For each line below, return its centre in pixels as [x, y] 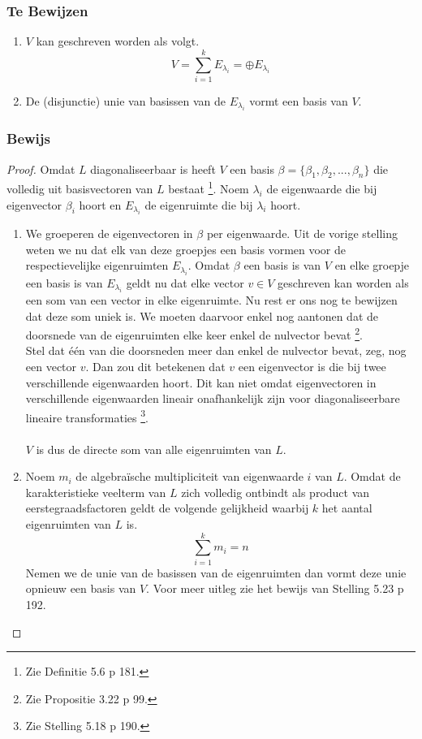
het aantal [347, 508]
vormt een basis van [299, 100]
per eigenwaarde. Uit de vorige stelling [302, 233]
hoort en [100, 204]
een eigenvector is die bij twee [312, 367]
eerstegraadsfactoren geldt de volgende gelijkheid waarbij [167, 508]
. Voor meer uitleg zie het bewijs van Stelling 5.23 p [275, 588]
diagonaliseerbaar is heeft [153, 169]
